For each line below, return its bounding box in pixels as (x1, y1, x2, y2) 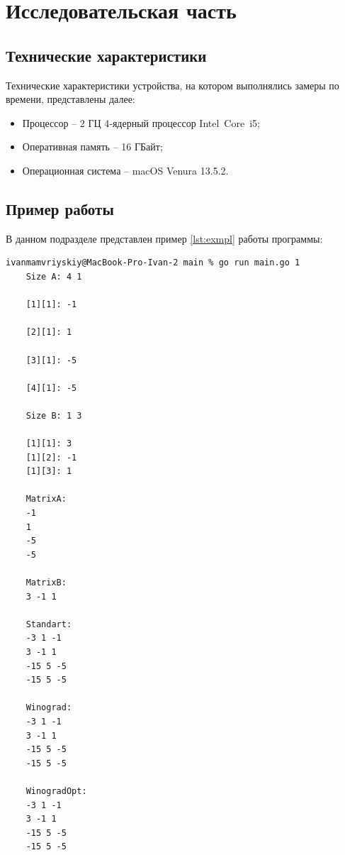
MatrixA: (26, 494, 67, 504)
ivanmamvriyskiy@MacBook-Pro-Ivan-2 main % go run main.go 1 (6, 258, 300, 268)
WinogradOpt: (26, 785, 87, 796)
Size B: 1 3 (26, 410, 82, 421)
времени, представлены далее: (6, 92, 135, 106)
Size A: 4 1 (26, 271, 82, 282)
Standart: (26, 619, 72, 629)
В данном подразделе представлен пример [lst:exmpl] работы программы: (6, 231, 323, 246)
